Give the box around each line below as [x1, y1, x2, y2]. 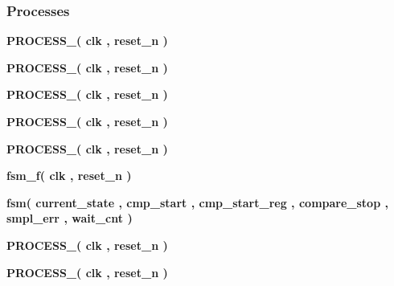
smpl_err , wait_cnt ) [6, 210, 133, 227]
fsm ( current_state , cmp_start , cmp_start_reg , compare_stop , [6, 194, 388, 210]
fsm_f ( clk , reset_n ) [6, 167, 132, 184]
